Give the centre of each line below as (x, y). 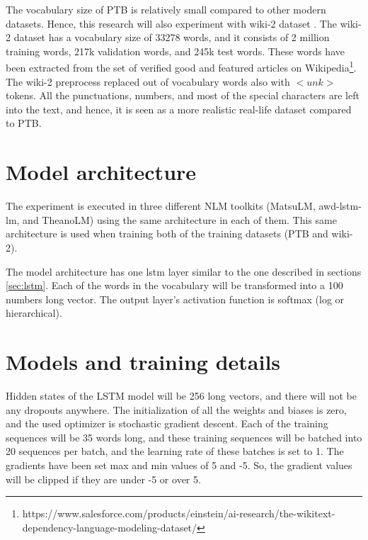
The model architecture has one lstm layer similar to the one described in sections (184, 271)
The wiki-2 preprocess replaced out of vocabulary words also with (148, 81)
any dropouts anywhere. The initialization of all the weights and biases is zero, (176, 409)
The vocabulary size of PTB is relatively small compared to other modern (166, 9)
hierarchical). (34, 313)
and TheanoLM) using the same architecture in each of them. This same (180, 219)
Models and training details (143, 362)
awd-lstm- (340, 206)
